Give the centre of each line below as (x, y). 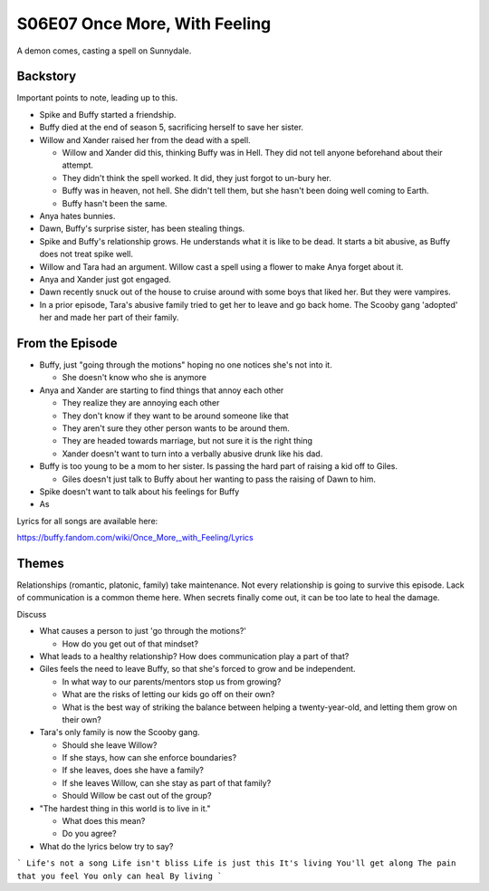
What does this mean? (104, 821)
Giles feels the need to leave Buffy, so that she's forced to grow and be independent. (198, 669)
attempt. (78, 165)
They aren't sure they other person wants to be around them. (176, 428)
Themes (41, 563)
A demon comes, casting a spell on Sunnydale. (104, 51)
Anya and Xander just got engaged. (105, 279)
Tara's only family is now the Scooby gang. (120, 733)
